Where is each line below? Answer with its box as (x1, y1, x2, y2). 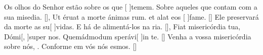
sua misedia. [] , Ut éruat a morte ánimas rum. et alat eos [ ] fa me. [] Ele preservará (4, 11, 259, 22)
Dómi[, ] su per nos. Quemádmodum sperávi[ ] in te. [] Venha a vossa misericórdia (4, 31, 251, 41)
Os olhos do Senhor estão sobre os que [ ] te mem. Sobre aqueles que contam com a (4, 2, 257, 12)
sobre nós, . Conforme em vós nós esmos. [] (4, 41, 137, 51)
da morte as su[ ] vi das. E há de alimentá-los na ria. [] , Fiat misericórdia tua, (4, 21, 241, 32)
